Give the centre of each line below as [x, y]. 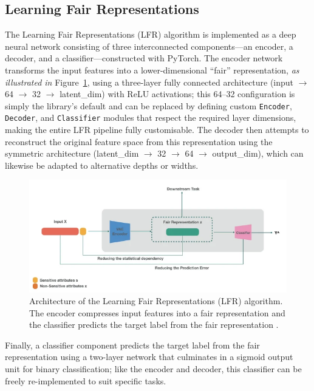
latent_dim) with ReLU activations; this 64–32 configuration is [177, 94]
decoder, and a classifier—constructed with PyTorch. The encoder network [144, 58]
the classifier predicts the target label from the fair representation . [154, 325]
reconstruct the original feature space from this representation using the [139, 141]
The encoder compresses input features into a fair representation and [157, 312]
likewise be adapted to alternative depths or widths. [102, 165]
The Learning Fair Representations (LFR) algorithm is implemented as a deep [151, 34]
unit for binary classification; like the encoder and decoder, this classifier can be [153, 369]
